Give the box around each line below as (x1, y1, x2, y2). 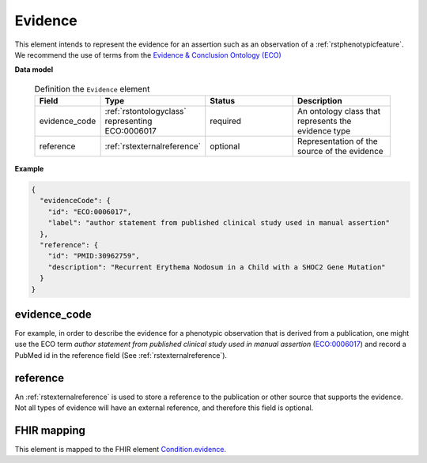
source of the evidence (297, 146, 384, 157)
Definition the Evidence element (34, 83, 150, 94)
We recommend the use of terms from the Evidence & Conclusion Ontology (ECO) (14, 50, 282, 59)
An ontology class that (297, 106, 381, 117)
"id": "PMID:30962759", (47, 251, 140, 261)
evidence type (297, 126, 351, 137)
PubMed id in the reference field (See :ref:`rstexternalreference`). (14, 350, 228, 359)
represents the (297, 115, 352, 126)
